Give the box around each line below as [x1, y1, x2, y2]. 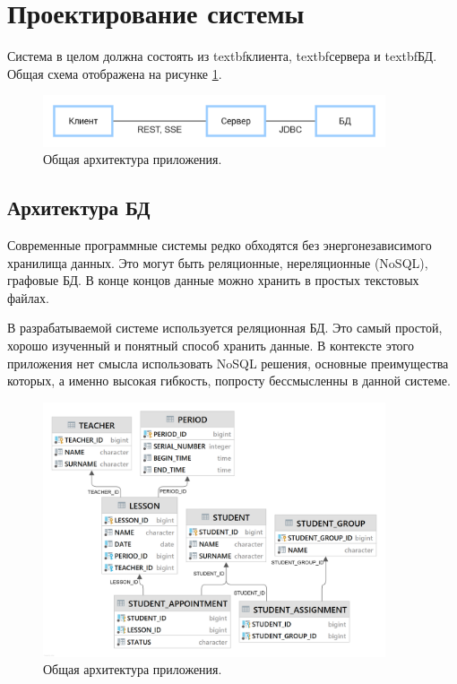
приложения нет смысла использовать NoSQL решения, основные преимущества [7, 353, 449, 372]
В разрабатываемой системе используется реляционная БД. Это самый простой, [7, 318, 443, 337]
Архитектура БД [7, 194, 151, 221]
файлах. [7, 288, 49, 307]
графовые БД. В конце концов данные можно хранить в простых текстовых [7, 271, 419, 290]
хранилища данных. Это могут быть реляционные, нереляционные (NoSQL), [7, 253, 428, 272]
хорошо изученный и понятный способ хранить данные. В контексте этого [7, 336, 415, 355]
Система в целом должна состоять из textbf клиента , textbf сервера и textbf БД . [7, 47, 437, 65]
